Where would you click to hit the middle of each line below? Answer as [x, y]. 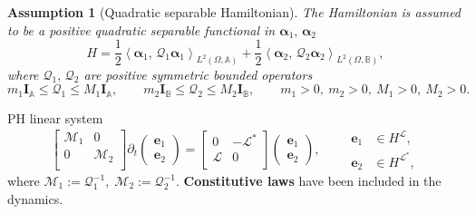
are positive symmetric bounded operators [198, 74]
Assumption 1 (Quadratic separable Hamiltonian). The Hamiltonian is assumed [234, 12]
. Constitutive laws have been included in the [308, 181]
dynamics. [35, 198]
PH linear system [55, 117]
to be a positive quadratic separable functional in [141, 29]
